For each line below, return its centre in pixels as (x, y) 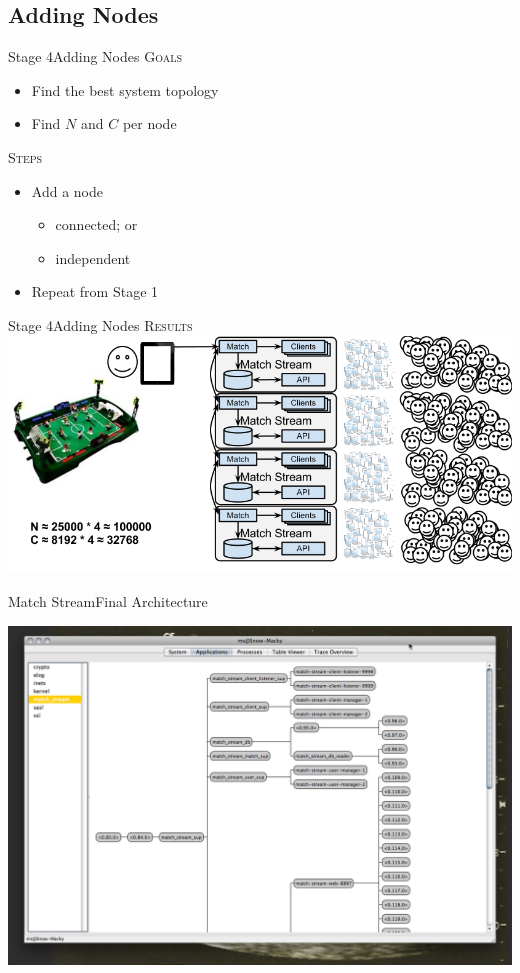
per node (149, 123)
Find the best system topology (125, 89)
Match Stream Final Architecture (108, 601)
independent (93, 257)
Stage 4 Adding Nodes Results (100, 324)
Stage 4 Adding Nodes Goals (95, 56)
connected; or (96, 224)
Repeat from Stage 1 (95, 291)
